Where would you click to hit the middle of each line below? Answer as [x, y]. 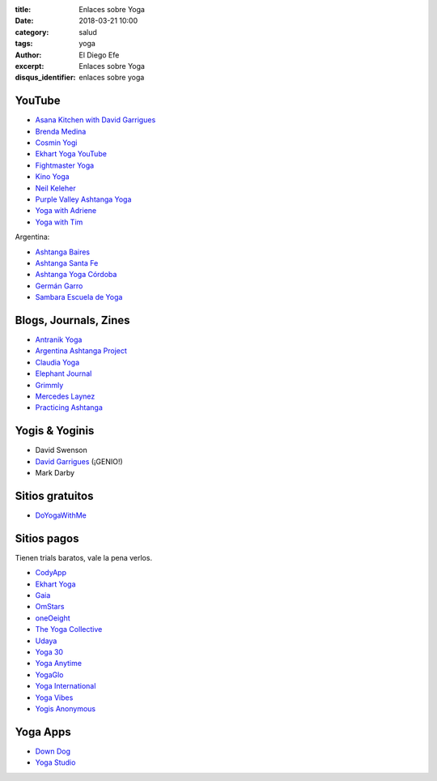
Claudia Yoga [57, 362]
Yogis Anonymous [66, 708]
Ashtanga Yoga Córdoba [76, 275]
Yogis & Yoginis [55, 431]
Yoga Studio [55, 762]
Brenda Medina [61, 131]
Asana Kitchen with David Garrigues [95, 120]
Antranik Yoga [59, 339]
